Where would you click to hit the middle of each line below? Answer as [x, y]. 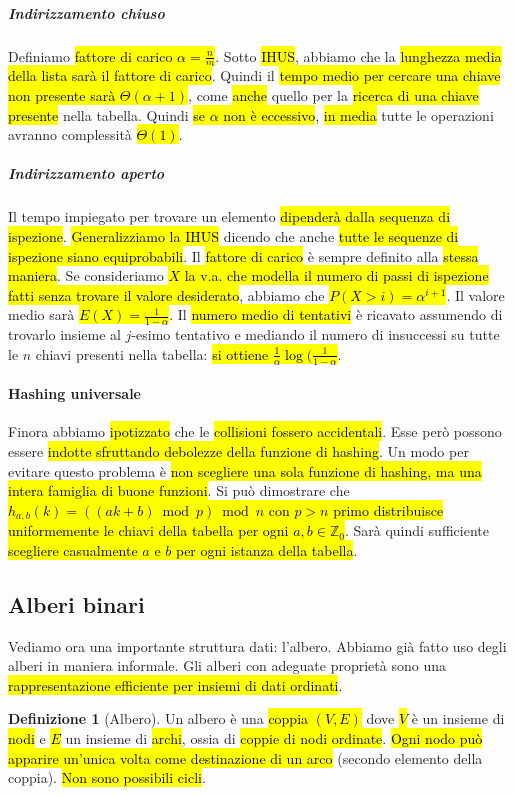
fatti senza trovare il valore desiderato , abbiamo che [166, 294]
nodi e [27, 737]
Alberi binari [76, 603]
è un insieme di [458, 718]
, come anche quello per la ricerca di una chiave [333, 94]
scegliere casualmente [73, 549]
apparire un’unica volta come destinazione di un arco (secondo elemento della [245, 757]
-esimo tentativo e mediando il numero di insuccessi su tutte [315, 334]
